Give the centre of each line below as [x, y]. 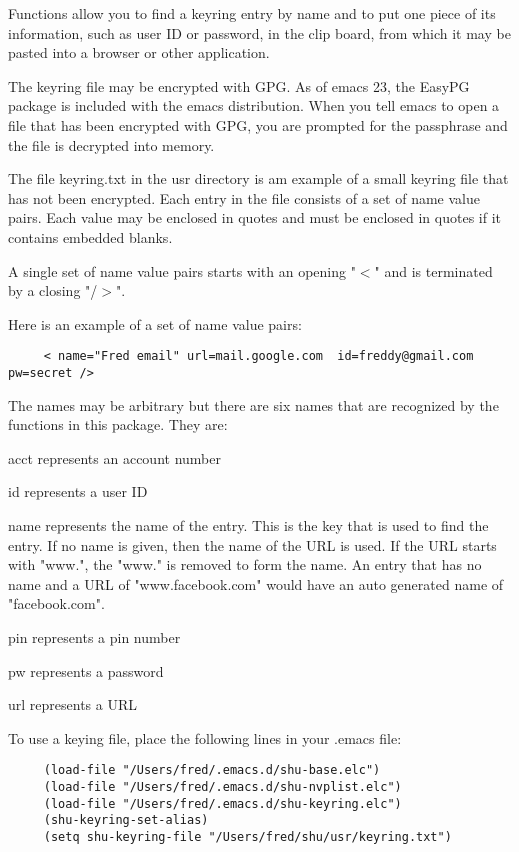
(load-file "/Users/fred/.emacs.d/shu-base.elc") [212, 770]
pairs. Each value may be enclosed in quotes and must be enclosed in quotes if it [254, 217]
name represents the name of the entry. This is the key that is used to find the [248, 525]
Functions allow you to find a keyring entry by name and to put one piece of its [252, 13]
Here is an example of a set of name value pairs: [155, 323]
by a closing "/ [53, 290]
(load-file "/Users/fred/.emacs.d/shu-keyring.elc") [222, 803]
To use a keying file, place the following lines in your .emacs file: [205, 737]
